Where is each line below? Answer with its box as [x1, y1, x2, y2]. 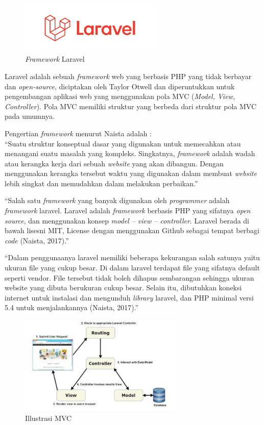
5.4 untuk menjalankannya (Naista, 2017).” [5, 302, 139, 313]
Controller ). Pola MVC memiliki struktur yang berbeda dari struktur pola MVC [5, 101, 256, 111]
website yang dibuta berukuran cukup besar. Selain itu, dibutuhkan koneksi [5, 282, 242, 293]
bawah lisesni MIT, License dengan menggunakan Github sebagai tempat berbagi [5, 225, 259, 236]
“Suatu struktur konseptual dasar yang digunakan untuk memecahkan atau [5, 138, 241, 148]
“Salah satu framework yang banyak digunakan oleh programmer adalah [5, 195, 230, 206]
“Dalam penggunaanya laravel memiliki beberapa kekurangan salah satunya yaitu [5, 252, 260, 263]
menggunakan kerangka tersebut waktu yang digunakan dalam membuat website [5, 168, 257, 179]
